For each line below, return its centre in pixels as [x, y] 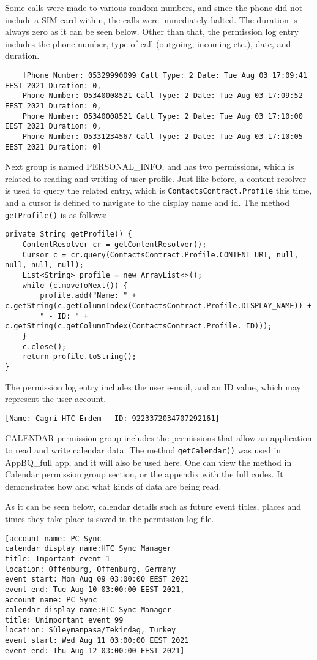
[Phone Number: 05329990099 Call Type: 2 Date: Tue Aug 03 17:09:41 [165, 75]
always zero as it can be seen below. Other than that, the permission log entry [152, 32]
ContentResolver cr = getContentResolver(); [114, 244]
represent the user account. [56, 399]
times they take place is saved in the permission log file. [110, 518]
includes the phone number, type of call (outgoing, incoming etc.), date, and [148, 43]
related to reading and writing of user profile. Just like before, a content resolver [155, 178]
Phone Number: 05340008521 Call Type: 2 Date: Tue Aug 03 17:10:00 [162, 116]
